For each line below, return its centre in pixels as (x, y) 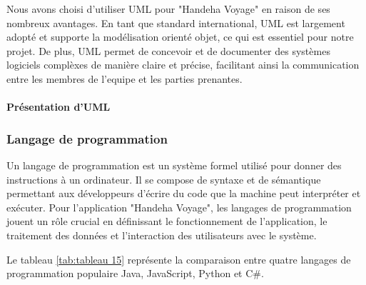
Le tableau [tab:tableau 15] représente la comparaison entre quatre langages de (179, 259)
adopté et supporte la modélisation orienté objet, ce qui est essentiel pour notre (180, 37)
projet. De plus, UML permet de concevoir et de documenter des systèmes (168, 50)
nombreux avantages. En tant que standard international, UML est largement (176, 22)
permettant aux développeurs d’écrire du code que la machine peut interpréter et (184, 193)
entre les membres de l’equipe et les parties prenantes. (124, 78)
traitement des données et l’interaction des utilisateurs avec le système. (162, 235)
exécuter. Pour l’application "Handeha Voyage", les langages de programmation (179, 207)
